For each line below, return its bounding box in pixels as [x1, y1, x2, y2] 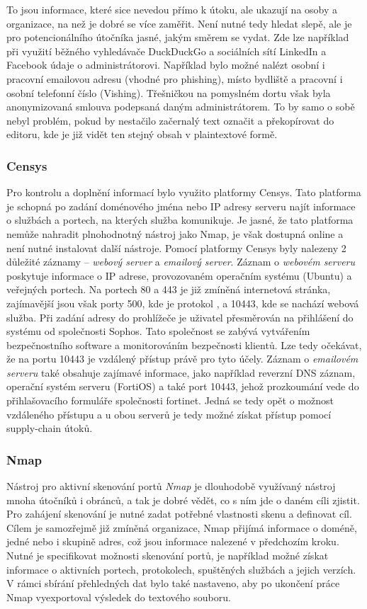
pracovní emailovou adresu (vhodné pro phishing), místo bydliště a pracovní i [6, 71, 343, 86]
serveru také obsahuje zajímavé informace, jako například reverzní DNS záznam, [6, 365, 356, 380]
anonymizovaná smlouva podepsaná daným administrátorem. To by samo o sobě [6, 99, 355, 114]
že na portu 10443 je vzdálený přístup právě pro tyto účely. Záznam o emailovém [6, 351, 358, 366]
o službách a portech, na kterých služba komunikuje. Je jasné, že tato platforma [6, 212, 354, 227]
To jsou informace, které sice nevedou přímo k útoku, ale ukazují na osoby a [6, 2, 338, 16]
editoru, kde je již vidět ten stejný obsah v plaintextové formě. [6, 127, 278, 142]
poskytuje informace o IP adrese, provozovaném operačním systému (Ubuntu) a [6, 268, 352, 283]
